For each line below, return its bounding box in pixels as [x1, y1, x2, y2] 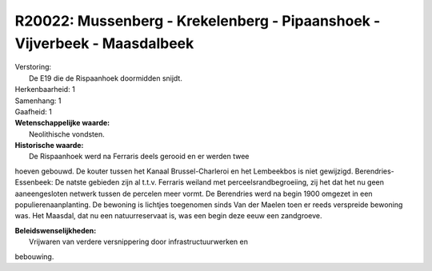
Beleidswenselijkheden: [14, 225, 97, 235]
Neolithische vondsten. [29, 129, 106, 139]
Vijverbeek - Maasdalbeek [14, 34, 194, 52]
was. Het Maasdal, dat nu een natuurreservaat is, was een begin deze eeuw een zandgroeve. [14, 211, 322, 221]
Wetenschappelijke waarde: [14, 118, 110, 128]
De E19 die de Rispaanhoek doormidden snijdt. [29, 73, 183, 83]
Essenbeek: [14, 177, 54, 187]
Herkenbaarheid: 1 [14, 85, 75, 94]
